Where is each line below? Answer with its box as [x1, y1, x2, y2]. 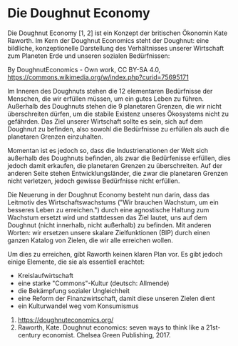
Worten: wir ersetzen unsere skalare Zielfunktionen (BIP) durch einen [7, 228, 210, 237]
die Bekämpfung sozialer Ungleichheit [17, 286, 130, 295]
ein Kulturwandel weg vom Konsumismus [17, 302, 139, 310]
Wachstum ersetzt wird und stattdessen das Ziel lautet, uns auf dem [7, 213, 208, 222]
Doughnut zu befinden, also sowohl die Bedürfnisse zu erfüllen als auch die [7, 124, 229, 133]
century [17, 330, 41, 339]
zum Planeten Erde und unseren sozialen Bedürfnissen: [7, 51, 170, 60]
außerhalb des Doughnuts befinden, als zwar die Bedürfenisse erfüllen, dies [7, 154, 231, 162]
